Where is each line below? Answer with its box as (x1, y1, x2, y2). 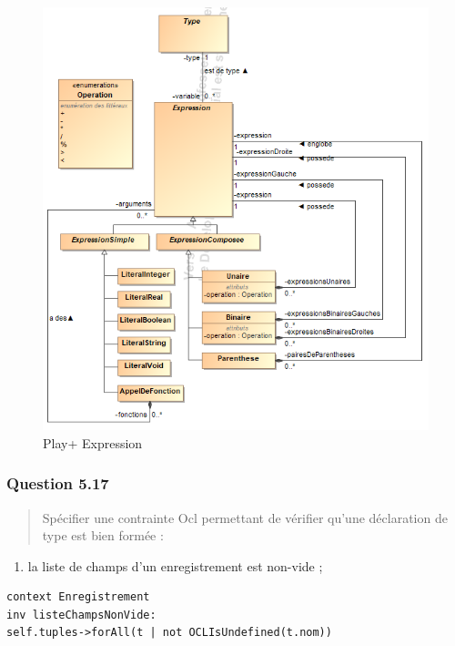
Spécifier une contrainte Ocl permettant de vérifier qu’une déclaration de (42, 508, 448, 527)
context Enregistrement (6, 590, 150, 604)
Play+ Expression (43, 433, 143, 452)
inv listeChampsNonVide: (6, 608, 157, 621)
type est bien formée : (42, 526, 164, 545)
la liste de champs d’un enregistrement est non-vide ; (27, 556, 323, 575)
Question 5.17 (6, 472, 109, 495)
